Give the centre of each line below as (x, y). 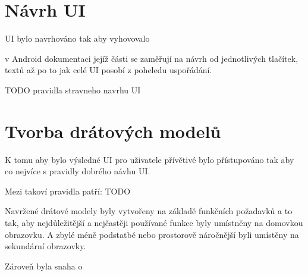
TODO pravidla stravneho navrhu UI (73, 90)
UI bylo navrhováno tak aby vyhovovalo (77, 38)
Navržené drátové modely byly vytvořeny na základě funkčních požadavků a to (149, 211)
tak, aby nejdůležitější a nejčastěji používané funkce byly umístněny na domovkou (154, 222)
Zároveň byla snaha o (44, 266)
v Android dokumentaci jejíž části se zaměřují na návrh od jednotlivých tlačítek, (152, 58)
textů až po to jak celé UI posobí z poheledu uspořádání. (109, 70)
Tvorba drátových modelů (113, 131)
